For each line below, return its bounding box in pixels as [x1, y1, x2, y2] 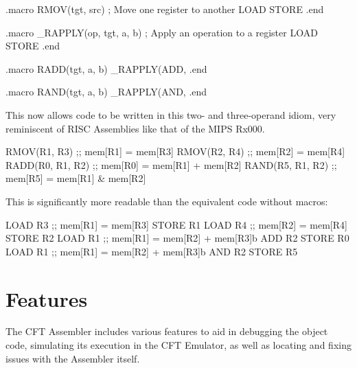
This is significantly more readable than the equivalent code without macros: [5, 194, 328, 208]
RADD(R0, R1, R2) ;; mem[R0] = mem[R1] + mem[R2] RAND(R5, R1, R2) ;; [5, 157, 337, 172]
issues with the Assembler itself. [5, 351, 140, 365]
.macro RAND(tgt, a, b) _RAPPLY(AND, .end [5, 84, 207, 99]
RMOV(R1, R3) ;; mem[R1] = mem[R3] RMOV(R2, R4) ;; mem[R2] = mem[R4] [5, 144, 345, 159]
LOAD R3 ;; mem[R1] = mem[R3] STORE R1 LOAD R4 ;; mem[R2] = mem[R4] [5, 217, 347, 231]
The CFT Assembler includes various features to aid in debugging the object [5, 324, 328, 338]
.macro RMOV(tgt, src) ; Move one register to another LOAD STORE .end [5, 2, 324, 16]
